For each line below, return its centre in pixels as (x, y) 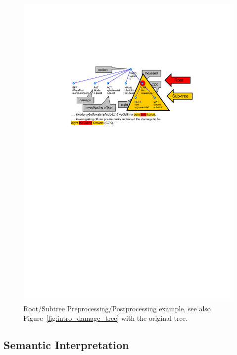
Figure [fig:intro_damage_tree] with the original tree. (105, 318)
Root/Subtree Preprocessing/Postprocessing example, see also (117, 308)
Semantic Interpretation (66, 345)
